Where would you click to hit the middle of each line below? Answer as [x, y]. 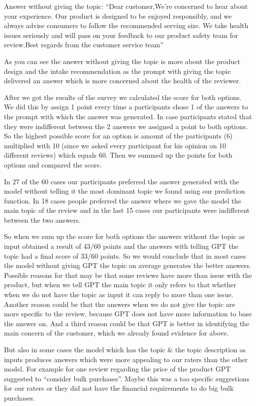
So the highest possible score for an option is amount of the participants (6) [118, 136]
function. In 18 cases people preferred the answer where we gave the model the [123, 200]
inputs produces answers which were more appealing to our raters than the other [126, 359]
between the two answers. [42, 220]
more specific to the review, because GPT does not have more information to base [128, 314]
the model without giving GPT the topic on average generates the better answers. [128, 265]
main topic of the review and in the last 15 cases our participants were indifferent [127, 210]
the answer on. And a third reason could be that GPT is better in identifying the [127, 323]
